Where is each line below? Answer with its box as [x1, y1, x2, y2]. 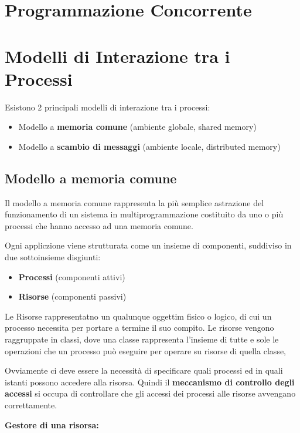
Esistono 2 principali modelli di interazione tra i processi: [5, 100, 210, 113]
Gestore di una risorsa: [5, 418, 99, 431]
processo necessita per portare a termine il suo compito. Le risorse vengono [5, 321, 274, 334]
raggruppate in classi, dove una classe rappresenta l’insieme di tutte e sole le [5, 333, 279, 345]
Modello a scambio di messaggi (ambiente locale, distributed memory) [18, 140, 281, 152]
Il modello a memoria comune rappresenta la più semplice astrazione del [5, 196, 264, 209]
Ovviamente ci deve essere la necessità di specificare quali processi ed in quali [5, 364, 283, 377]
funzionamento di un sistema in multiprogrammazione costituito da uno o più [5, 208, 284, 220]
